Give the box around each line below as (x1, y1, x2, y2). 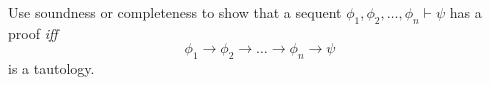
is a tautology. (8, 58, 95, 79)
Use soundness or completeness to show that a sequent (8, 2, 342, 22)
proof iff (8, 22, 58, 43)
